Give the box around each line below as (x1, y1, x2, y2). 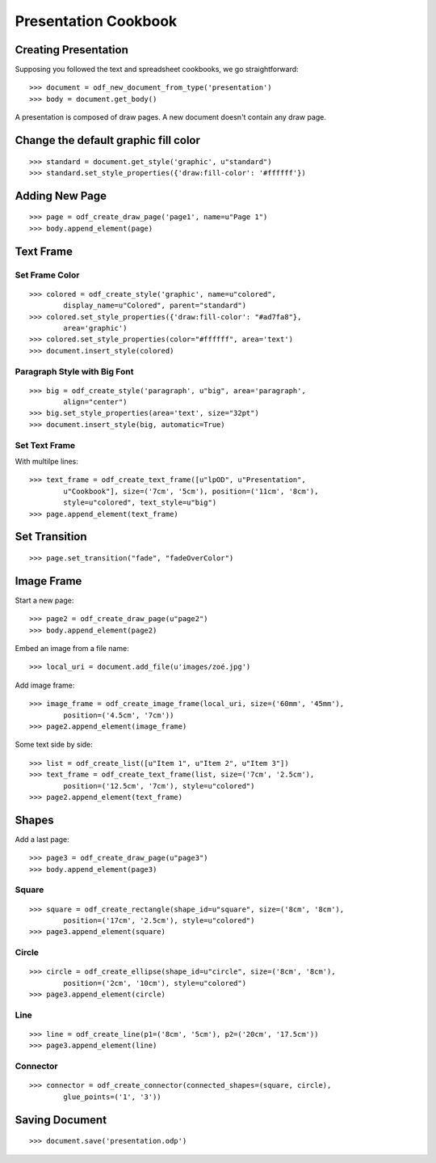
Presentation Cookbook (15, 12, 178, 30)
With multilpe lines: (15, 457, 78, 467)
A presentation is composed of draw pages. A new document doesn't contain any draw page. (15, 112, 327, 122)
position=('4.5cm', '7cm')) (63, 710, 174, 720)
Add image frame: (15, 680, 75, 690)
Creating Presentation (15, 43, 128, 57)
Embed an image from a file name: (15, 644, 129, 653)
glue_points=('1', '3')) (63, 1092, 161, 1102)
